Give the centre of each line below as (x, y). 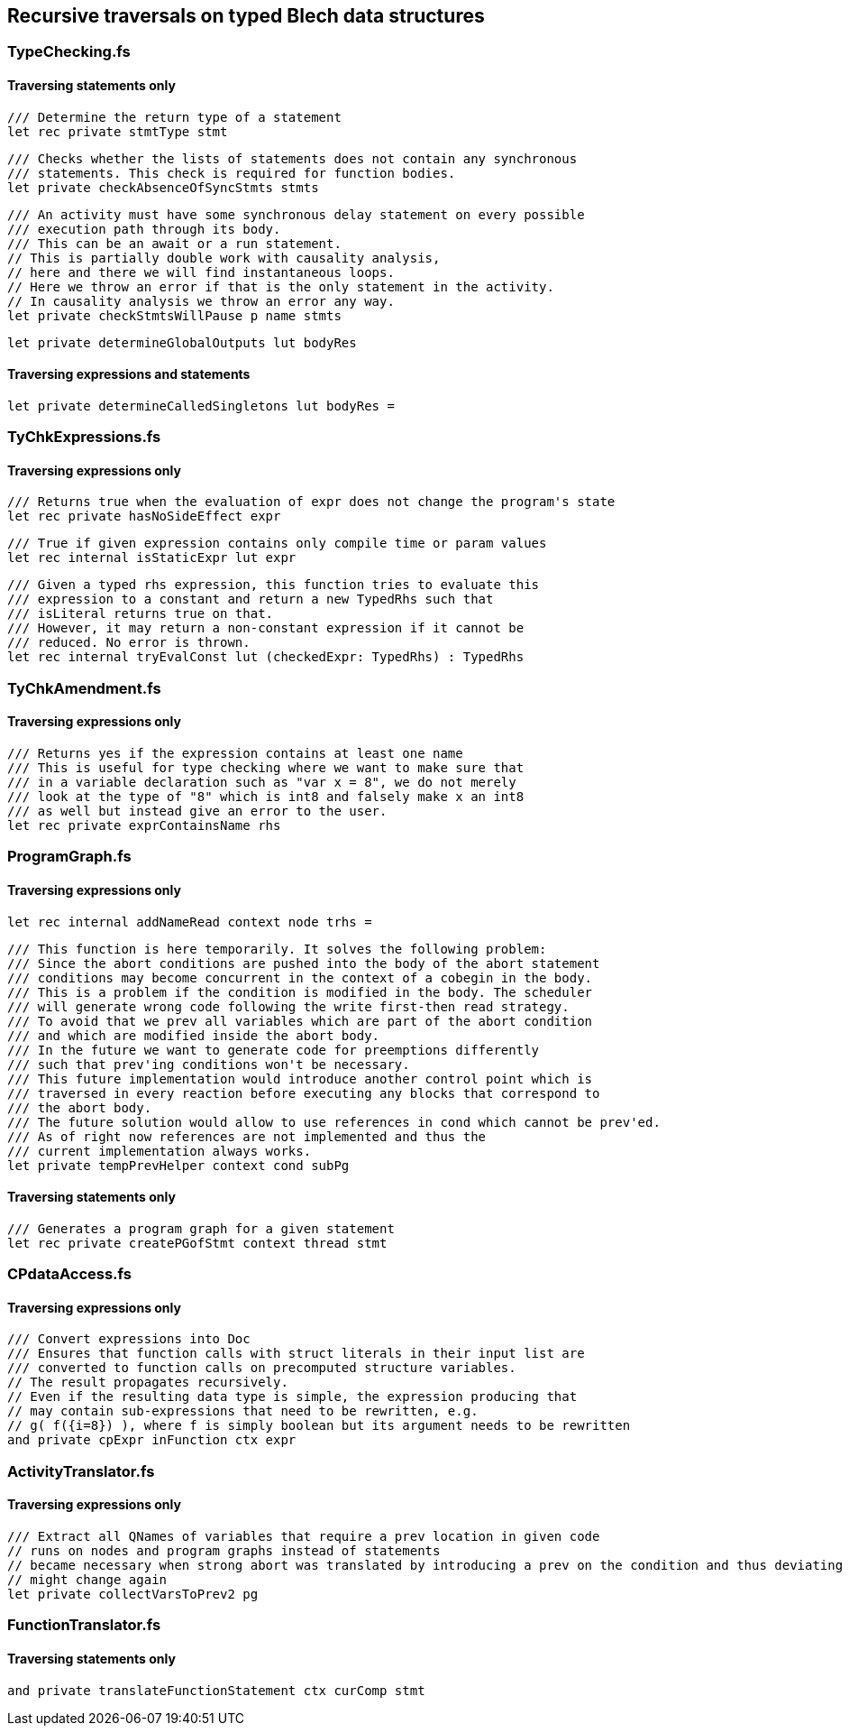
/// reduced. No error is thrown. (129, 643)
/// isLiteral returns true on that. (141, 614)
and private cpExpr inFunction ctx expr (152, 1440)
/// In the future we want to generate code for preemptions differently (274, 1050)
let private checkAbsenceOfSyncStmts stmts (163, 187)
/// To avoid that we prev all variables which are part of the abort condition (300, 1021)
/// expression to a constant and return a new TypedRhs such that (251, 599)
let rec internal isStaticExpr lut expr (152, 558)
